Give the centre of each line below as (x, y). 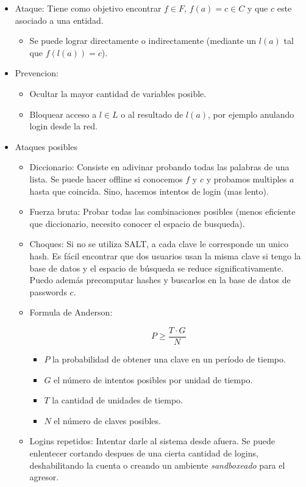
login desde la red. (63, 126)
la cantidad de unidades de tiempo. (117, 400)
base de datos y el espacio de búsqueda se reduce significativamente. (157, 268)
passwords (48, 291)
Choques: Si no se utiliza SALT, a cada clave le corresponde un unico (159, 244)
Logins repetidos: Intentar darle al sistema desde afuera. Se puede (152, 441)
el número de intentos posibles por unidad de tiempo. (153, 379)
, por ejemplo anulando (251, 114)
